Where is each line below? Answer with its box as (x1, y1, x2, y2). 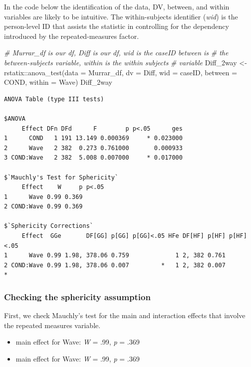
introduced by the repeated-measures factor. (4, 30, 139, 41)
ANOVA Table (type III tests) (4, 95, 104, 103)
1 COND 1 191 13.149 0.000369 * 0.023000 (4, 135, 183, 142)
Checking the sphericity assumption (4, 290, 151, 303)
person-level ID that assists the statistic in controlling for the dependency (4, 21, 229, 31)
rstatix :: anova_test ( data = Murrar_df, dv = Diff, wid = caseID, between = (4, 67, 238, 77)
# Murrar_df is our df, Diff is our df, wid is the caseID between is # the (4, 47, 229, 58)
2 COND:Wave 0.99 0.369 (4, 203, 83, 210)
